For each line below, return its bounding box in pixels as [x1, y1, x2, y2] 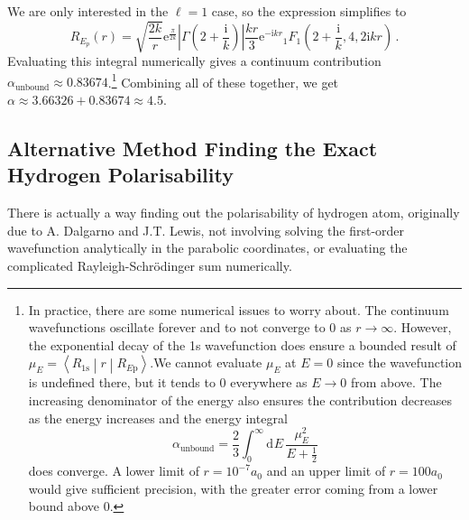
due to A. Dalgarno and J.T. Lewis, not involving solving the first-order [7, 220, 405, 239]
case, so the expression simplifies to [211, 2, 407, 20]
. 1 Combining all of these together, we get [107, 70, 339, 91]
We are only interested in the [7, 2, 169, 20]
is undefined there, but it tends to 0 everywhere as [28, 373, 308, 392]
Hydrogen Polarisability [7, 161, 234, 189]
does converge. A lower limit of [28, 461, 199, 480]
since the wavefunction [336, 353, 463, 372]
